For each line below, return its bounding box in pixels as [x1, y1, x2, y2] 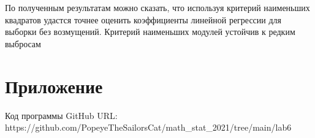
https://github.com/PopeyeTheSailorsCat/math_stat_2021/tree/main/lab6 [5, 121, 292, 134]
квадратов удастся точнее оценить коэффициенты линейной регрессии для [5, 13, 282, 26]
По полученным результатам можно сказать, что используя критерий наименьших [5, 1, 310, 13]
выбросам [5, 37, 41, 50]
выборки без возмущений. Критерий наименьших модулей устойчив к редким [5, 25, 295, 38]
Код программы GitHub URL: [5, 109, 118, 121]
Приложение [5, 73, 103, 98]
